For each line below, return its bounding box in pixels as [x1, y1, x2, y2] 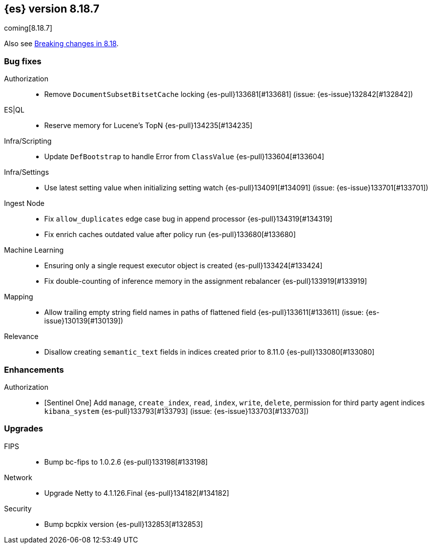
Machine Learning [4, 246, 64, 255]
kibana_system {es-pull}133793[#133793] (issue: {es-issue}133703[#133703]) [44, 406, 309, 415]
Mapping [4, 292, 33, 301]
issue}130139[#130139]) [44, 316, 124, 325]
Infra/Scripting [4, 137, 52, 146]
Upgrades [4, 423, 43, 434]
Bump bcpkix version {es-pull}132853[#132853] [44, 519, 203, 528]
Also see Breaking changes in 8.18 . [4, 39, 119, 48]
